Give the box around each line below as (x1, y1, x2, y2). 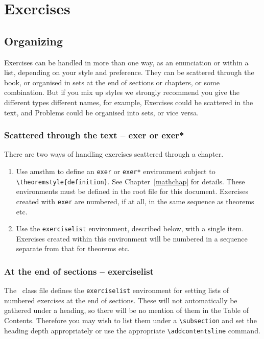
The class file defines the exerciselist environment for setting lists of (4, 285, 229, 296)
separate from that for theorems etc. (16, 243, 130, 254)
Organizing (4, 33, 63, 49)
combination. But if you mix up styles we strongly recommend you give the (4, 87, 239, 98)
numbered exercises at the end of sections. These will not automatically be (4, 295, 237, 305)
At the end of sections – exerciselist (4, 264, 154, 277)
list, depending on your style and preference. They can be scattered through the (4, 67, 254, 78)
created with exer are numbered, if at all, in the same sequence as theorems (16, 196, 254, 206)
